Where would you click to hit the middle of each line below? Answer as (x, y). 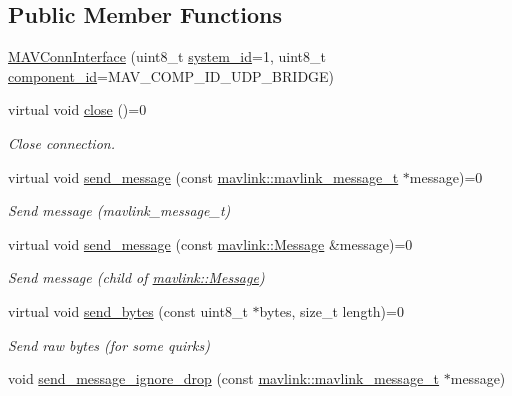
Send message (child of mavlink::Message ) (136, 277)
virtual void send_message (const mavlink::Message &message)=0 (210, 243)
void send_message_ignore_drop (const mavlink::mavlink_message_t (224, 378)
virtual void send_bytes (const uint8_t (128, 310)
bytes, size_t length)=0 (331, 310)
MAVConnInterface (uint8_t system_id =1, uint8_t (167, 56)
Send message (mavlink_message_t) (119, 210)
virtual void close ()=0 (77, 109)
